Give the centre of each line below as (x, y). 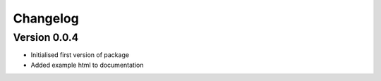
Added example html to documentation (87, 65)
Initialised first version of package (80, 55)
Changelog (46, 18)
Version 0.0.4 (46, 37)
